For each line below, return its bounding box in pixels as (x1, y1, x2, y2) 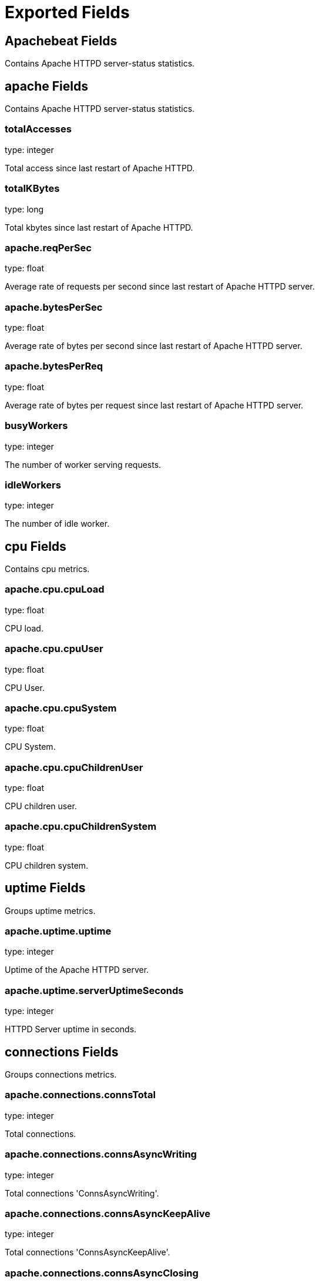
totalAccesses (5, 123, 72, 135)
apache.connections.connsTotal (5, 1089, 156, 1101)
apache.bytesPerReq (5, 360, 103, 373)
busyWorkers (5, 420, 68, 432)
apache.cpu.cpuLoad (5, 583, 105, 596)
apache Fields (5, 78, 88, 94)
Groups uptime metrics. (5, 905, 96, 916)
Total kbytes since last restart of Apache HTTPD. (5, 222, 193, 232)
